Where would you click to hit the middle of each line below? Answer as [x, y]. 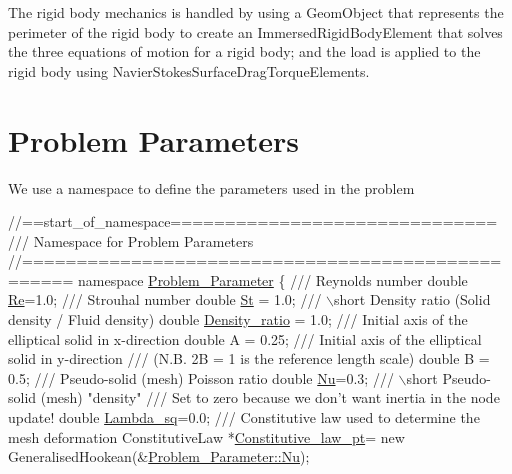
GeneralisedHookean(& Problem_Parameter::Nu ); [159, 456]
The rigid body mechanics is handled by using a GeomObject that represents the [256, 12]
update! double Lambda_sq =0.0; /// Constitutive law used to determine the [244, 417]
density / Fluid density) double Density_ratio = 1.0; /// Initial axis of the [238, 319]
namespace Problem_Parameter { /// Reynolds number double [273, 279]
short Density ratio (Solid [412, 299]
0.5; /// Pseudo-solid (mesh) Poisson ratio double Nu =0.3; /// [201, 377]
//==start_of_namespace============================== [253, 221]
